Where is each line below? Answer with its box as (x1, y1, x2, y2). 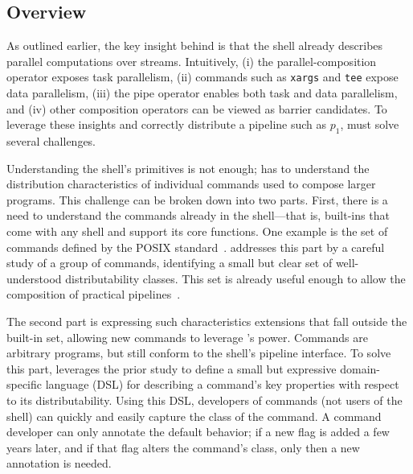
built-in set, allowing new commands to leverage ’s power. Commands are (6, 328, 368, 345)
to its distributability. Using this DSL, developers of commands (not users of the (6, 391, 403, 408)
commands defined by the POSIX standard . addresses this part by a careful (6, 238, 385, 255)
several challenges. (6, 133, 96, 150)
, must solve (340, 116, 399, 133)
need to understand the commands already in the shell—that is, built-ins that (6, 207, 390, 224)
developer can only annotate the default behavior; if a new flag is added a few (6, 423, 390, 440)
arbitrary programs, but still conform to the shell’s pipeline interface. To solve (6, 344, 391, 361)
